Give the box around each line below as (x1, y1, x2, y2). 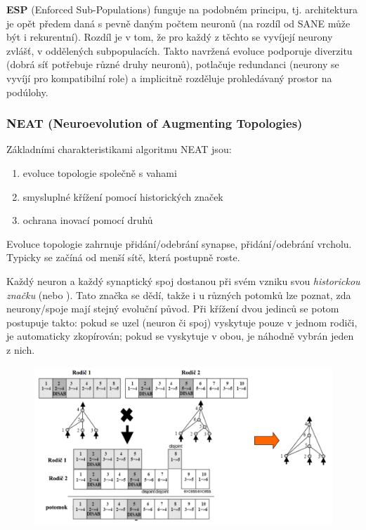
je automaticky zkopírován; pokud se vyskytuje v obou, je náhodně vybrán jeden (6, 329, 354, 343)
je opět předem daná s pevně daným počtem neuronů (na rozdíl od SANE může (6, 15, 351, 30)
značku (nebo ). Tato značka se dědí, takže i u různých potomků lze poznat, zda (6, 287, 351, 302)
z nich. (6, 342, 35, 357)
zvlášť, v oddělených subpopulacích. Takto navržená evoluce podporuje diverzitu (6, 43, 353, 58)
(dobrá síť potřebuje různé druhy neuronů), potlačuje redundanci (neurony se (6, 57, 339, 72)
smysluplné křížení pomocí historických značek (22, 189, 223, 204)
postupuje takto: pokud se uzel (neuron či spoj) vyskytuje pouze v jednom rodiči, (6, 314, 358, 329)
